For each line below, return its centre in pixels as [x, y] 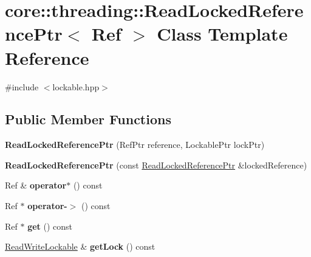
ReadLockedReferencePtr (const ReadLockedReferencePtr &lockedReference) [156, 165]
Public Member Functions [88, 119]
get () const [50, 226]
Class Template [222, 34]
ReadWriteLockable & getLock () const [80, 246]
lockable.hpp [76, 86]
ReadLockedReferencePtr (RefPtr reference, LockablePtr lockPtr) [135, 145]
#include [22, 86]
